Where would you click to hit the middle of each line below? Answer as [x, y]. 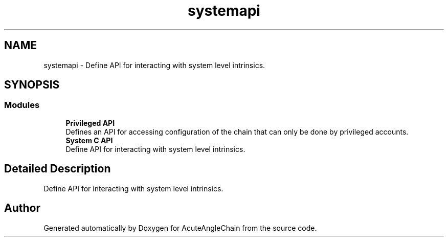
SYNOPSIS [32, 85]
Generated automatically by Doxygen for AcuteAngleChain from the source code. [180, 228]
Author [22, 208]
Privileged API [90, 123]
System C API [89, 140]
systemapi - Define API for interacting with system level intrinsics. [154, 65]
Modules [22, 105]
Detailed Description [58, 169]
